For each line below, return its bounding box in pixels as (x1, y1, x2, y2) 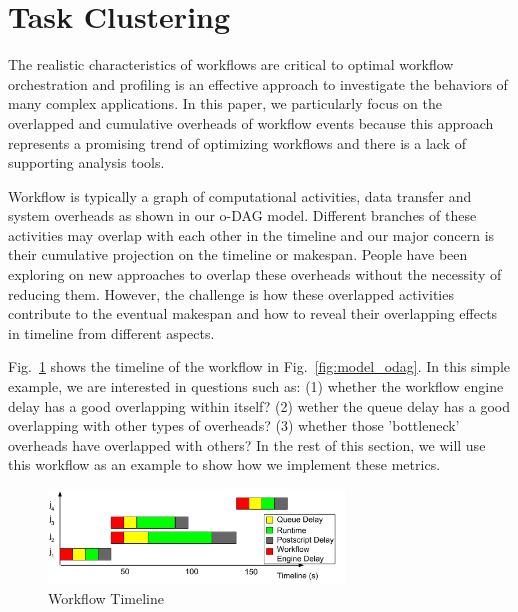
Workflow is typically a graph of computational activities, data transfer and (8, 185, 472, 206)
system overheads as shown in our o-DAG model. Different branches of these (8, 205, 477, 226)
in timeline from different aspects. (8, 322, 215, 343)
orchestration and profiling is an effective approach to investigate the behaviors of (8, 73, 508, 94)
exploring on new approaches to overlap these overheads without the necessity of (8, 264, 502, 285)
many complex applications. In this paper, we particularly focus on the (8, 93, 442, 114)
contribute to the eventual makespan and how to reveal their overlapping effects (8, 303, 498, 324)
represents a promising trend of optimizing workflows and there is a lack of (8, 132, 466, 153)
